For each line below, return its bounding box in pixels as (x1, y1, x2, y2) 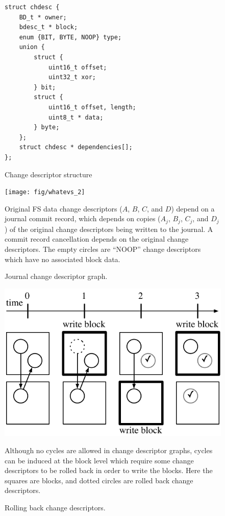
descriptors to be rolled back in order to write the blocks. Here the (5, 465, 213, 476)
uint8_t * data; (48, 113, 104, 121)
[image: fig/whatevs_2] (5, 189, 85, 196)
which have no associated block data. (5, 253, 120, 264)
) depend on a (171, 203, 215, 214)
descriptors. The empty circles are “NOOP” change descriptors (5, 243, 201, 254)
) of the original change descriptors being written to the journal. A (5, 223, 213, 234)
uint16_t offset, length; (48, 103, 136, 111)
